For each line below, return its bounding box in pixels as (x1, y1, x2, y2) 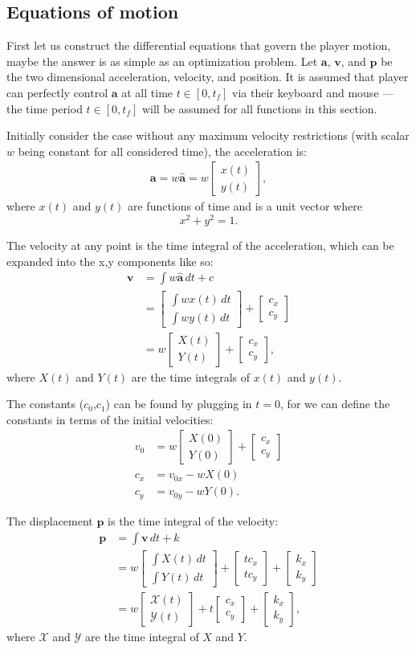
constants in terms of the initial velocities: (6, 411, 214, 427)
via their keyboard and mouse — (232, 84, 394, 100)
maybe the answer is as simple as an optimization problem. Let (6, 52, 318, 69)
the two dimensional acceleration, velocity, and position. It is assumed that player (6, 68, 409, 85)
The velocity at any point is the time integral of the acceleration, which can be (6, 237, 394, 254)
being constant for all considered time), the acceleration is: (18, 142, 307, 159)
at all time (121, 84, 173, 100)
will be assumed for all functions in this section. (141, 100, 377, 117)
